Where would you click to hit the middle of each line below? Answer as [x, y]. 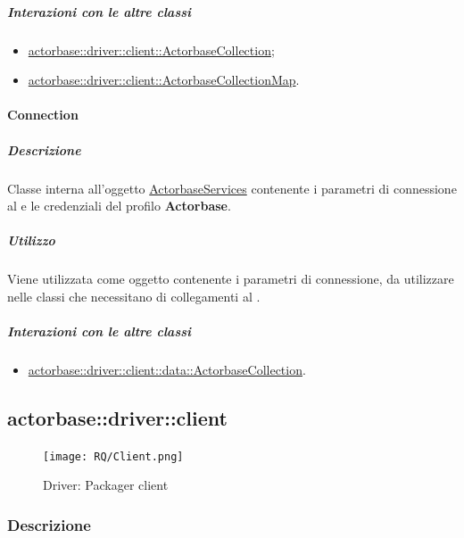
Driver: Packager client [106, 485]
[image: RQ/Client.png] [113, 456]
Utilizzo [31, 240]
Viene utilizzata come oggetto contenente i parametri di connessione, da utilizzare [231, 279]
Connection [43, 115]
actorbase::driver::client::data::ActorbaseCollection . [167, 369]
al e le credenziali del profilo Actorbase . [119, 206]
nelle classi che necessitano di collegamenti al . [134, 296]
